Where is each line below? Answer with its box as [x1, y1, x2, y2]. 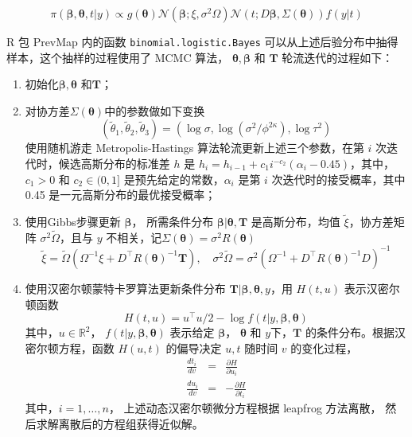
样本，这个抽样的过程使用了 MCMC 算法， [6, 49, 229, 65]
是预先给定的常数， [123, 170, 224, 187]
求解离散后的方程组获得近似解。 [36, 415, 204, 431]
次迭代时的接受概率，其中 [271, 170, 406, 187]
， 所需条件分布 [131, 213, 214, 230]
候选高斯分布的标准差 [58, 155, 170, 172]
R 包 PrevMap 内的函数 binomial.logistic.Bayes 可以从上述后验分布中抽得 [6, 33, 398, 49]
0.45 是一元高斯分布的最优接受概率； [25, 186, 216, 203]
